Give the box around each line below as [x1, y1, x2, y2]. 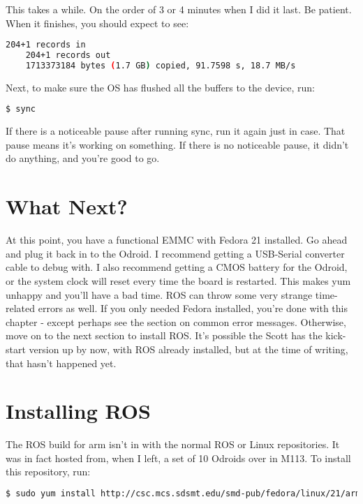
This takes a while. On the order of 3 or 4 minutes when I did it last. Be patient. [6, 2, 352, 16]
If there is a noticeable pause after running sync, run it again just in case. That [6, 124, 346, 138]
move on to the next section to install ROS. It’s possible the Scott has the [6, 328, 323, 343]
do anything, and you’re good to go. [6, 151, 160, 165]
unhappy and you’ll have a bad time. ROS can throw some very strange [6, 287, 313, 302]
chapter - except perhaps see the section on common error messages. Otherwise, [6, 314, 346, 329]
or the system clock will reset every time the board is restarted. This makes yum [6, 273, 351, 288]
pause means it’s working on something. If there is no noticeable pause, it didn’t [6, 137, 349, 151]
